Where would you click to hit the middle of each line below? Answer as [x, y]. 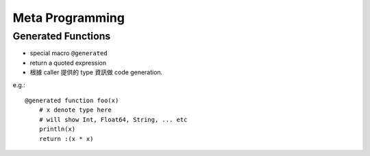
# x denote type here [75, 110]
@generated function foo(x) [72, 100]
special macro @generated [69, 53]
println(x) [57, 129]
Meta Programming [69, 18]
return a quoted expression [68, 63]
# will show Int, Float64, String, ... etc [113, 120]
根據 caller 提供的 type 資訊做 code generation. [96, 72]
